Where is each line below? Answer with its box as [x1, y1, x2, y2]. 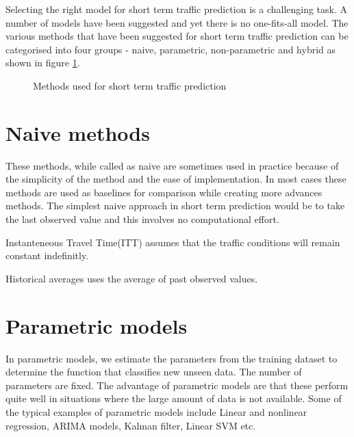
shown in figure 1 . [5, 55, 80, 70]
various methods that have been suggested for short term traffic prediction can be [5, 29, 349, 43]
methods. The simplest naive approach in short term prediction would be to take [5, 198, 345, 213]
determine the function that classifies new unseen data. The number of [5, 365, 302, 379]
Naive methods [5, 118, 150, 146]
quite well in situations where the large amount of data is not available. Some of [5, 391, 342, 406]
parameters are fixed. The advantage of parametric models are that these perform [5, 378, 349, 392]
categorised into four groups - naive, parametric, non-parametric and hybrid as [5, 42, 336, 56]
